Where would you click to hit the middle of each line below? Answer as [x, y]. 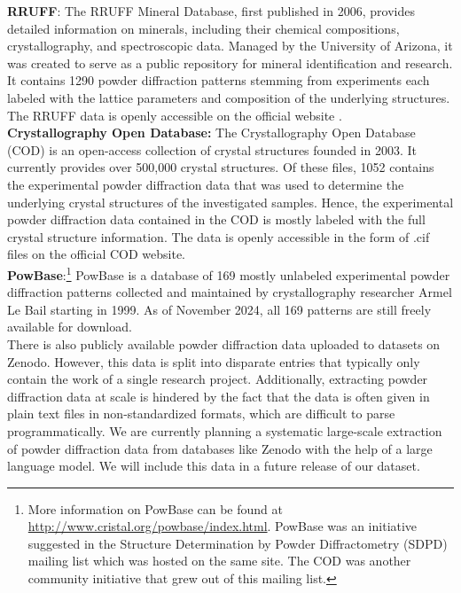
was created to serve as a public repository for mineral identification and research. [230, 62]
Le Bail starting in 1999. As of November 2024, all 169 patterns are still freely [219, 309]
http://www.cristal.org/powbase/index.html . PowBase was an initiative [223, 526]
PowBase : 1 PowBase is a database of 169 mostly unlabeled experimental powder [229, 273]
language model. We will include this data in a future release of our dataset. [214, 466]
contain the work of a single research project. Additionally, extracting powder [218, 379]
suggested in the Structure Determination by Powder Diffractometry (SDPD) [238, 543]
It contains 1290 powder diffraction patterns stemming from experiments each [219, 80]
